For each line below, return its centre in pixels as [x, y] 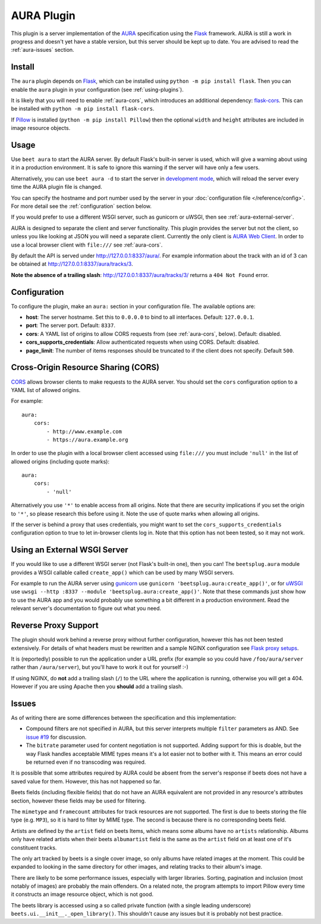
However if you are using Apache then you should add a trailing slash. [97, 687]
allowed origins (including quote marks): [60, 461]
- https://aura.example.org [87, 440]
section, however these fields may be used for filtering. [78, 801]
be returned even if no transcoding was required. [86, 762]
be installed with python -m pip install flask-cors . [83, 109]
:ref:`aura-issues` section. [43, 50]
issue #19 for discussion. [56, 737]
